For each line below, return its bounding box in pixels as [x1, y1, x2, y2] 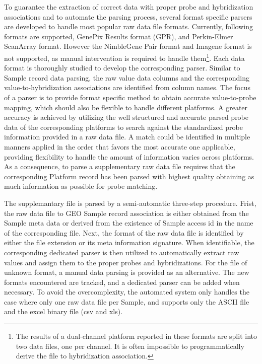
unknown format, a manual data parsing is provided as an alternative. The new [4, 267, 249, 277]
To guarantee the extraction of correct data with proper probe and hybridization [4, 2, 253, 12]
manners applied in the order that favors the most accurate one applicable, [4, 141, 235, 152]
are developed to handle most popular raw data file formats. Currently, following [4, 21, 253, 32]
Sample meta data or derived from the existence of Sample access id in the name [4, 217, 253, 228]
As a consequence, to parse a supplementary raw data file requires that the [4, 161, 235, 172]
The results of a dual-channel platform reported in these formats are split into [16, 331, 257, 341]
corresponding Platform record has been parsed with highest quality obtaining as [4, 171, 254, 181]
